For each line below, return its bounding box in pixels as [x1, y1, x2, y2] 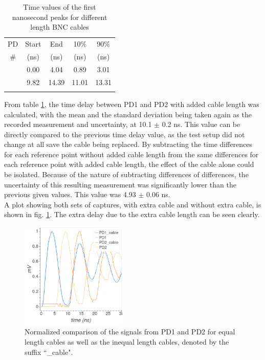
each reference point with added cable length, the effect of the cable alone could [4, 159, 254, 170]
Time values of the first [23, 2, 96, 12]
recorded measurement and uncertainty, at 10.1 [4, 119, 152, 130]
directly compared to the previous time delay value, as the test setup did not [4, 129, 245, 139]
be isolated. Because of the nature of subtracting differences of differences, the [4, 169, 249, 180]
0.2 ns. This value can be [162, 119, 240, 130]
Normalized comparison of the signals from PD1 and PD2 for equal [25, 326, 235, 337]
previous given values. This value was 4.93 [4, 189, 136, 200]
